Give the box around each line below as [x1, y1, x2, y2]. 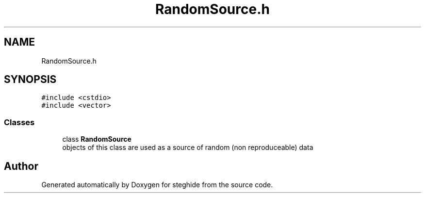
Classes [4, 117, 35, 127]
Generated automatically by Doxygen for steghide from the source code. [41, 181, 273, 189]
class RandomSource [62, 135, 131, 144]
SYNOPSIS [4, 73, 57, 86]
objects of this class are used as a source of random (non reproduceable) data [62, 143, 313, 152]
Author [4, 160, 38, 172]
